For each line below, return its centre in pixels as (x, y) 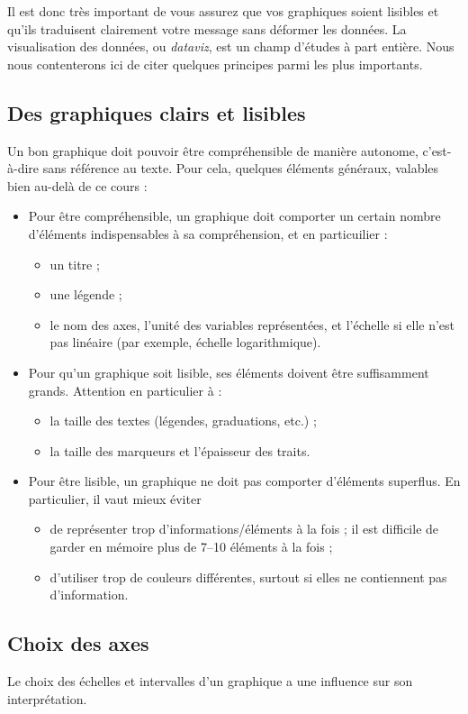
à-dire (23, 168)
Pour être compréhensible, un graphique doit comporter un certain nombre (234, 216)
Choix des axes (78, 643)
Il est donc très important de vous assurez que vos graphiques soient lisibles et (223, 11)
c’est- (437, 150)
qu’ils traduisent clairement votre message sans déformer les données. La (207, 28)
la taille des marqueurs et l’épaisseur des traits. (180, 450)
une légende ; (86, 294)
